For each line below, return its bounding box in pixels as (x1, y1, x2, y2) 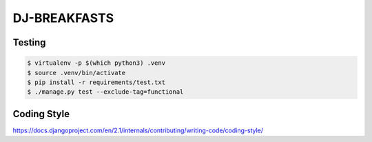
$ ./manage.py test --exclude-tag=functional (27, 88, 184, 96)
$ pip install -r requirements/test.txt (27, 78, 165, 86)
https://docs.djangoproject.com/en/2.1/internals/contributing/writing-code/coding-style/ (12, 126, 264, 134)
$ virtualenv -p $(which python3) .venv (27, 59, 165, 67)
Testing (12, 37, 46, 48)
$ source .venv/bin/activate (27, 69, 126, 77)
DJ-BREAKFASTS (12, 10, 114, 26)
